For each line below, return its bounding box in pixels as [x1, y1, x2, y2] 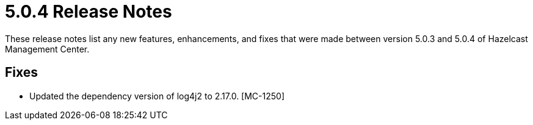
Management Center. [5, 43, 90, 54]
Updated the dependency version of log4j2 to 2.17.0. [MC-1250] [29, 90, 285, 101]
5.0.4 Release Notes [5, 1, 172, 22]
